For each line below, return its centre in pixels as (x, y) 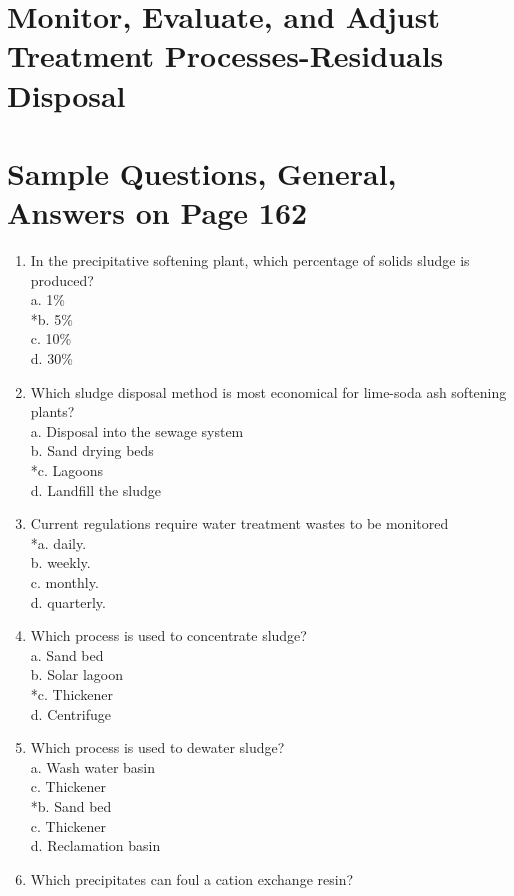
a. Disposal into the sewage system (137, 430)
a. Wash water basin (93, 766)
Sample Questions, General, (202, 172)
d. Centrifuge (70, 713)
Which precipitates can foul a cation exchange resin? (192, 878)
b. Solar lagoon (77, 674)
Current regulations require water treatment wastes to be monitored (239, 523)
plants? (52, 411)
